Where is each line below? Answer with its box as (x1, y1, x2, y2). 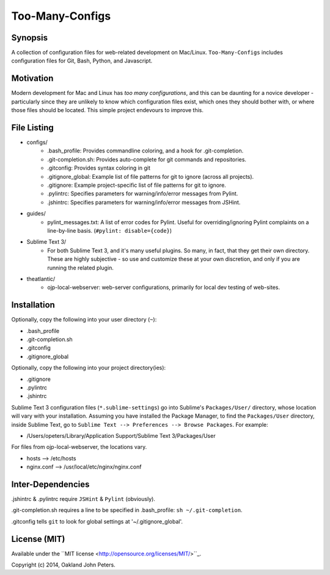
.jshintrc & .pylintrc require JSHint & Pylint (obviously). (11, 495, 156, 502)
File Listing (11, 122, 54, 133)
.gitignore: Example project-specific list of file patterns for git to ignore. (47, 181, 226, 189)
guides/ (26, 210, 46, 217)
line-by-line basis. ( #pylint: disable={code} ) (47, 227, 172, 234)
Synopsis (11, 32, 48, 43)
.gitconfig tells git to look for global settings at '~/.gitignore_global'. (11, 517, 183, 525)
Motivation (11, 73, 54, 84)
